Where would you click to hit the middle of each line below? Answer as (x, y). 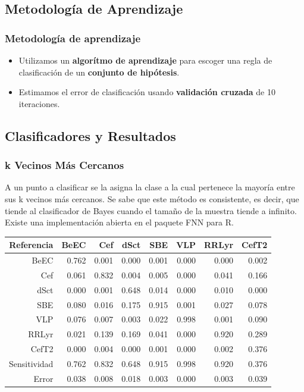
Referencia (31, 245)
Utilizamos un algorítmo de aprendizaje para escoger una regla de (145, 60)
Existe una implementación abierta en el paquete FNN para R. (119, 222)
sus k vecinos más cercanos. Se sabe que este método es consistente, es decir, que (152, 198)
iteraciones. (39, 103)
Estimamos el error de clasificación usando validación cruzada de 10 (147, 92)
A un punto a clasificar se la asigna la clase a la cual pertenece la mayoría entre (150, 187)
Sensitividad (31, 363)
